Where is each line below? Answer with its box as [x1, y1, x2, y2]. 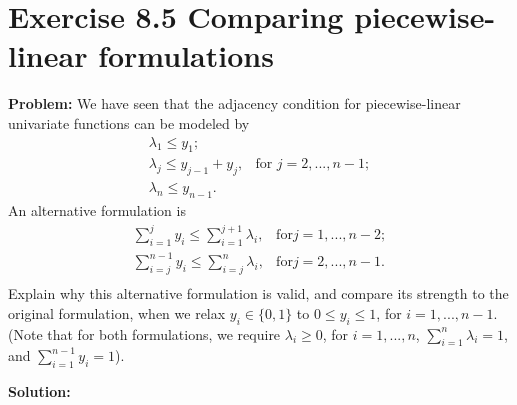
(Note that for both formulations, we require [8, 323, 281, 344]
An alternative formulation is [8, 199, 186, 220]
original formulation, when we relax [8, 302, 226, 323]
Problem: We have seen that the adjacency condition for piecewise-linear [8, 93, 461, 114]
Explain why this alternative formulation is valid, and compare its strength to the [8, 283, 509, 304]
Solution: [8, 381, 71, 402]
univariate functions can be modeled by [8, 112, 250, 133]
